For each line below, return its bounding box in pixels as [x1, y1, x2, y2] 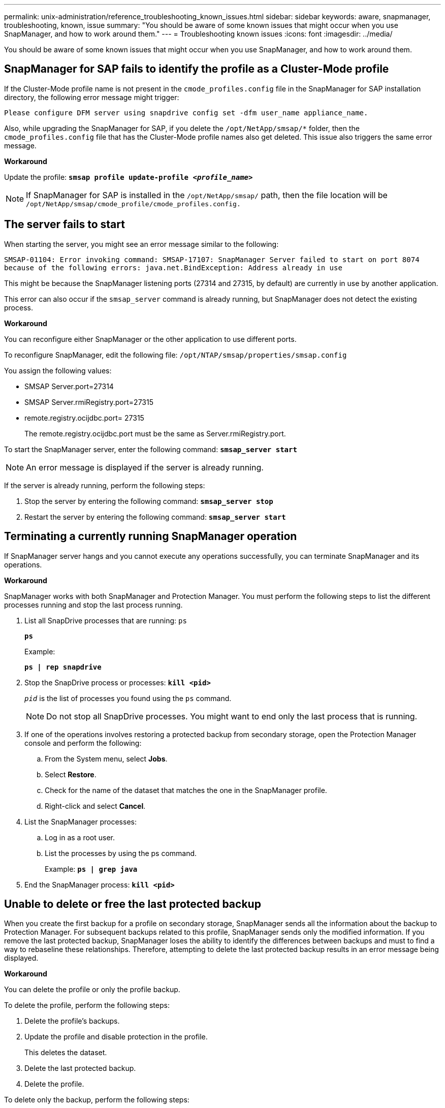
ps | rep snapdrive [24, 662, 102, 671]
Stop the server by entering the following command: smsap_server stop [24, 496, 273, 505]
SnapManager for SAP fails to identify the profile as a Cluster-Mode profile [4, 62, 389, 76]
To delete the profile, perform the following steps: [4, 1001, 170, 1010]
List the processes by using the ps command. [45, 848, 197, 858]
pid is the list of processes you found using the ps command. [24, 693, 232, 703]
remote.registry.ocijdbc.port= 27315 [24, 413, 144, 422]
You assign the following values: [4, 366, 112, 375]
